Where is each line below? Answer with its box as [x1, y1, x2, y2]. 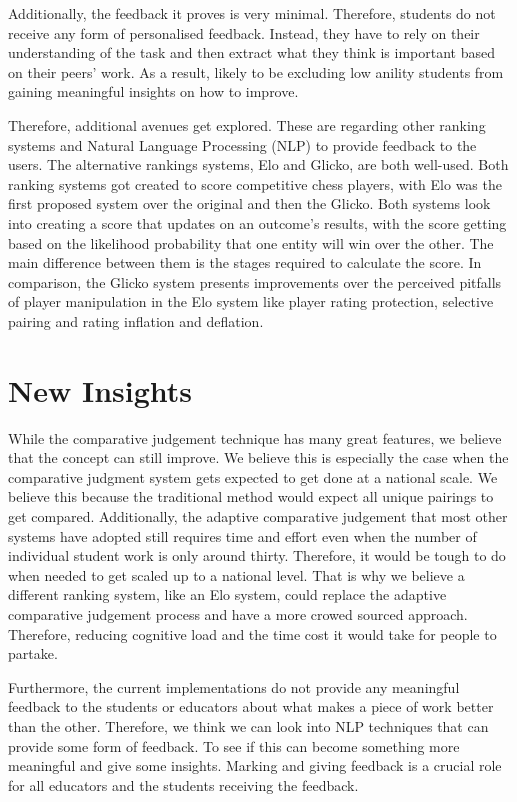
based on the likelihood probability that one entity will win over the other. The [8, 232, 494, 253]
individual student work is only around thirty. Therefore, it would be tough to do [8, 545, 506, 566]
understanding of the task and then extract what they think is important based [8, 42, 495, 63]
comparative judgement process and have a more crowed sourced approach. [8, 603, 468, 624]
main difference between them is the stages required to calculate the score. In [8, 252, 482, 273]
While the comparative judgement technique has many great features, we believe [8, 427, 502, 448]
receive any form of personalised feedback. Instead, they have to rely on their [8, 22, 480, 43]
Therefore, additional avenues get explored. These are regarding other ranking [8, 114, 486, 135]
